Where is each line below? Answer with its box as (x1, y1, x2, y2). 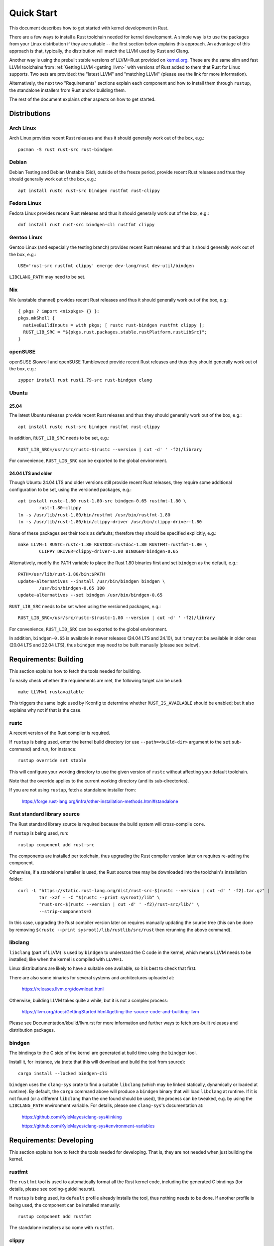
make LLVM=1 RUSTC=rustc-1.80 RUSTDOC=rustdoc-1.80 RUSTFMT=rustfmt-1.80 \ (18, 542, 207, 548)
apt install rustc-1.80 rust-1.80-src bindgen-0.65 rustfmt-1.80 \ (18, 498, 186, 504)
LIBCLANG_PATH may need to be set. (9, 274, 86, 280)
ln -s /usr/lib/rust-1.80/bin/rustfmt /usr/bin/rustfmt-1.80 (18, 512, 170, 518)
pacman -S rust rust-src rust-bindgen (18, 147, 113, 152)
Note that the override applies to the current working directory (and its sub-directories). (9, 778, 189, 783)
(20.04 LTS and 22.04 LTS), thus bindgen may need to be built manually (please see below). (9, 642, 200, 648)
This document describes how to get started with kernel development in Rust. (9, 25, 169, 31)
